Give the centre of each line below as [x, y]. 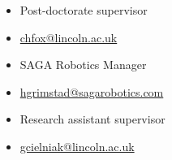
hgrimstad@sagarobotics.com [92, 91]
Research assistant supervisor [92, 119]
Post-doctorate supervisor [84, 10]
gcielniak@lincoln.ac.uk [77, 146]
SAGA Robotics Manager [83, 65]
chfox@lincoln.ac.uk [69, 37]
